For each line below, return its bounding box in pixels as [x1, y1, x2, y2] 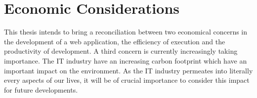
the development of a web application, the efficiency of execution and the [4, 36, 225, 46]
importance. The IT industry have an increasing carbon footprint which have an [4, 55, 247, 65]
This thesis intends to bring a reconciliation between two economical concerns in [4, 27, 248, 37]
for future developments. [4, 84, 78, 95]
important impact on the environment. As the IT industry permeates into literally [4, 65, 253, 75]
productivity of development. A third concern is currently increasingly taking [4, 46, 238, 56]
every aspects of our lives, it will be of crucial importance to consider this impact [4, 75, 250, 85]
